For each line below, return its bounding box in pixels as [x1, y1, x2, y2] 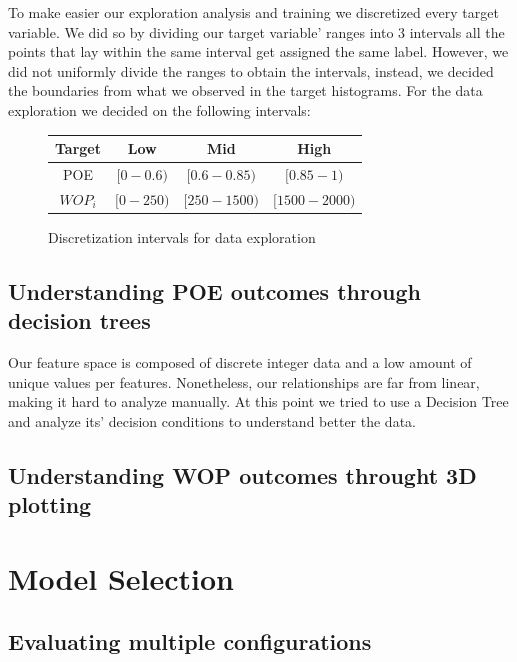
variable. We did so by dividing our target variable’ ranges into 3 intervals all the [8, 21, 505, 42]
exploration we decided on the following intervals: [8, 99, 311, 120]
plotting [8, 489, 92, 520]
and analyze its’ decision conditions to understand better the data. [8, 410, 416, 431]
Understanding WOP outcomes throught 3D [8, 459, 477, 490]
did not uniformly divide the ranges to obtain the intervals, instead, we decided [8, 60, 494, 81]
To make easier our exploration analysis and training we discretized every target [8, 2, 499, 22]
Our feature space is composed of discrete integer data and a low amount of [8, 352, 472, 373]
